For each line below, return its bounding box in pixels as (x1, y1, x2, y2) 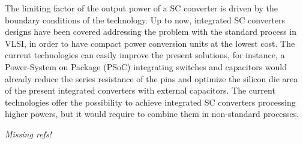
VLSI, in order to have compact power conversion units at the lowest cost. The (5, 37, 295, 49)
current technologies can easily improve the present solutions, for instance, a (5, 49, 285, 61)
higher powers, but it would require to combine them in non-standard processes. (5, 107, 299, 120)
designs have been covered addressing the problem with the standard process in (5, 25, 297, 38)
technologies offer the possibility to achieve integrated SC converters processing (5, 95, 296, 108)
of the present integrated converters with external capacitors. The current (5, 84, 275, 97)
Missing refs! (5, 127, 52, 140)
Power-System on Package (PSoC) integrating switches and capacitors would (5, 60, 287, 73)
